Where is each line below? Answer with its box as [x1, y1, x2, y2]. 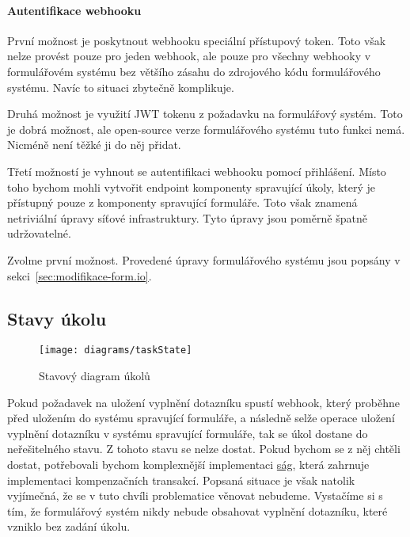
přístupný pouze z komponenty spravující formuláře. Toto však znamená [7, 194, 358, 211]
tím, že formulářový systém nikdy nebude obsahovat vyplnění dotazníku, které [7, 502, 388, 519]
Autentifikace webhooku [7, 2, 142, 18]
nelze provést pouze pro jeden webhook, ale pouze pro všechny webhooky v [7, 48, 371, 64]
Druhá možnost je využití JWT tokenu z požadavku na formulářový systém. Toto [7, 105, 403, 122]
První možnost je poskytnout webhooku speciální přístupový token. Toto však [7, 32, 386, 48]
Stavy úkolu [7, 306, 107, 330]
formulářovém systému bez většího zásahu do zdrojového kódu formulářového [7, 63, 381, 79]
